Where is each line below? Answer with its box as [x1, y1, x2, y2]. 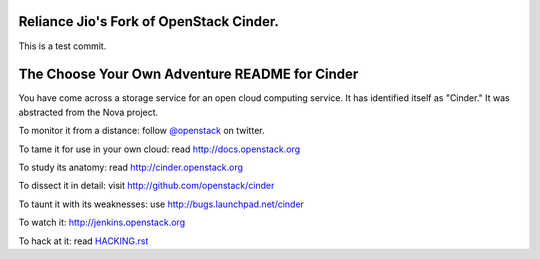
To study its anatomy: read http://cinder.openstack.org [18, 161, 244, 173]
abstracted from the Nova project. [18, 106, 159, 118]
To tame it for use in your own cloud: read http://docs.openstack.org [18, 143, 300, 155]
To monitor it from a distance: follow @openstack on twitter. [18, 125, 265, 137]
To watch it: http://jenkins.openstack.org [18, 216, 185, 229]
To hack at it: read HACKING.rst [18, 235, 149, 247]
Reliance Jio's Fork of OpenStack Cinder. [18, 13, 280, 30]
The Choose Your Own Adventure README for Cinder [18, 66, 359, 83]
